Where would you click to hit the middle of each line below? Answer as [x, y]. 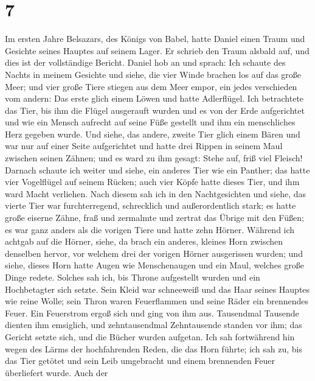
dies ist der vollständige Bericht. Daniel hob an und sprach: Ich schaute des [145, 62]
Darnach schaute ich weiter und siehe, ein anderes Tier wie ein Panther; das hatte [157, 170]
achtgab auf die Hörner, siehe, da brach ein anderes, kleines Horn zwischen [144, 241]
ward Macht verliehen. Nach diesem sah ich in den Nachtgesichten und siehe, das [156, 193]
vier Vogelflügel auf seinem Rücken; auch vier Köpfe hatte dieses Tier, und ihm [152, 182]
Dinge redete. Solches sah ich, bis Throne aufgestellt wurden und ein [133, 277]
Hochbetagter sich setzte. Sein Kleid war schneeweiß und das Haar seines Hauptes [157, 289]
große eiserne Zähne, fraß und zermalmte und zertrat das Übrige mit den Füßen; [154, 218]
